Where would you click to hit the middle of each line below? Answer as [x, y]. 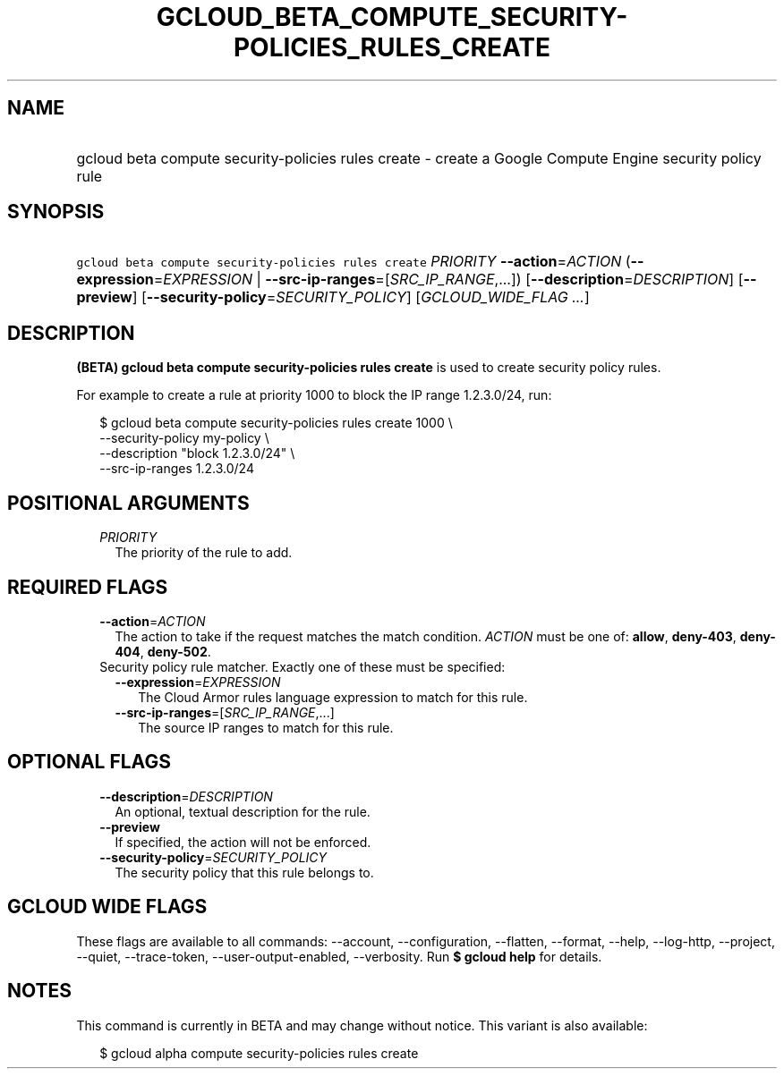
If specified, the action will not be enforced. [243, 842]
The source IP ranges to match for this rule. [266, 727]
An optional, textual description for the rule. [243, 811]
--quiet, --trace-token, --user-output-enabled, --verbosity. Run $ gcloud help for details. [339, 956]
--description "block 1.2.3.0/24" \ [197, 453]
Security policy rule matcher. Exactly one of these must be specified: [303, 666]
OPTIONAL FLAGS [89, 762]
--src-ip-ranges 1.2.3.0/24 [177, 469]
